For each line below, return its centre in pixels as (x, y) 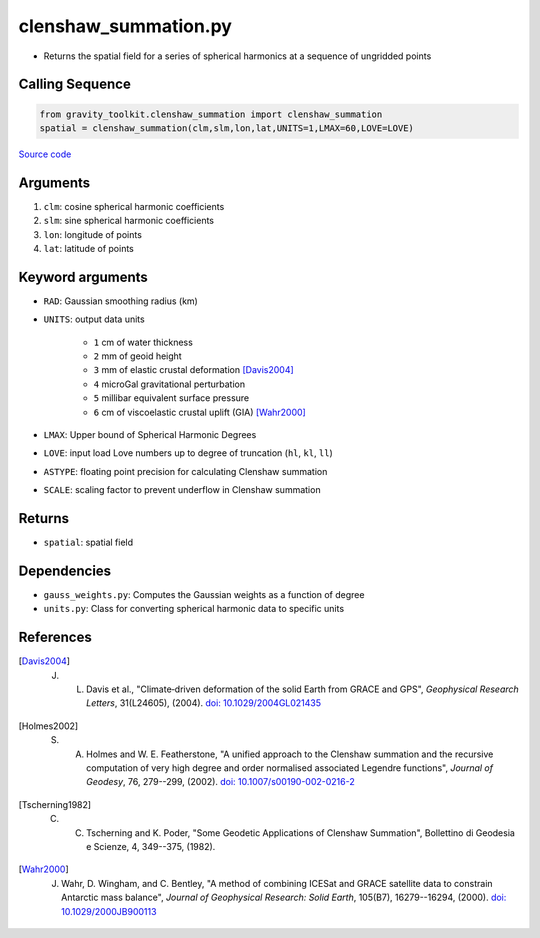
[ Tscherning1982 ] (55, 804)
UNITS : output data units (94, 319)
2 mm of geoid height (137, 356)
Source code (45, 154)
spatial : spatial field (88, 542)
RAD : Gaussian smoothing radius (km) (121, 301)
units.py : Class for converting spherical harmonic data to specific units (194, 609)
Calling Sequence (75, 84)
